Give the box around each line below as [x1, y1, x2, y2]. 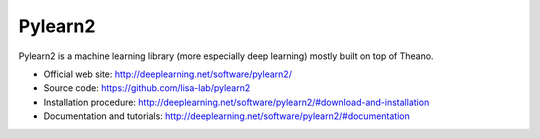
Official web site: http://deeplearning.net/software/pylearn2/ [43, 68, 292, 80]
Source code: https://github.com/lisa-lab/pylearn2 [43, 82, 251, 94]
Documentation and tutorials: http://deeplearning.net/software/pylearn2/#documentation [43, 110, 410, 122]
